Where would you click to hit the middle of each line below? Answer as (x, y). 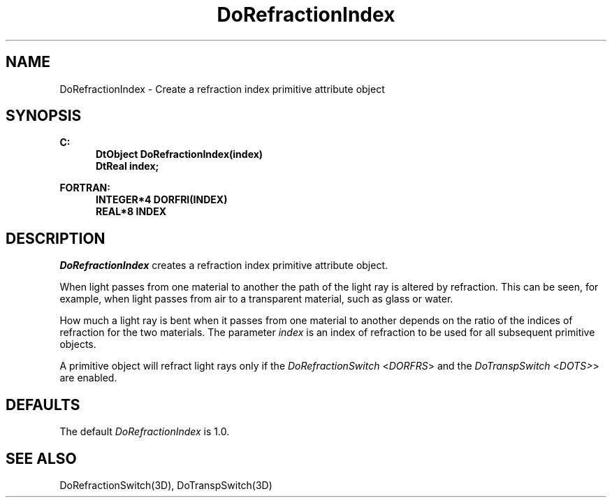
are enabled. (88, 378)
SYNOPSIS (44, 116)
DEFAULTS (43, 404)
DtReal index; (127, 166)
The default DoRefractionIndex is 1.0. (145, 432)
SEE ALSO (41, 458)
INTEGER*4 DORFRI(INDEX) (162, 200)
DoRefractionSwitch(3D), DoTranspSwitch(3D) (166, 485)
